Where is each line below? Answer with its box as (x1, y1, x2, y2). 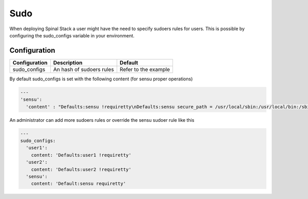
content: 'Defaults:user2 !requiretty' (31, 166, 132, 172)
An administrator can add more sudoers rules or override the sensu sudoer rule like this (9, 117, 195, 123)
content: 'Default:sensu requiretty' (31, 181, 126, 187)
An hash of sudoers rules (53, 65, 114, 73)
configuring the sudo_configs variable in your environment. (9, 32, 134, 38)
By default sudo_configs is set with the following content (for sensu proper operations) (9, 76, 193, 82)
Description (53, 59, 83, 66)
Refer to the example (120, 65, 170, 73)
